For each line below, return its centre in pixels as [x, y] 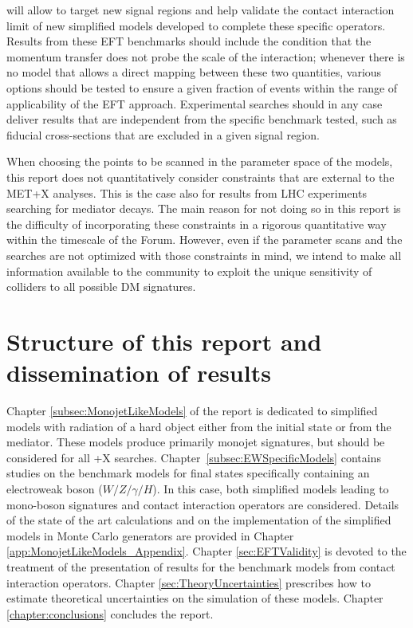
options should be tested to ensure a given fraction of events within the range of [202, 87]
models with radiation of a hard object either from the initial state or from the [199, 426]
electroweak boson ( [55, 488]
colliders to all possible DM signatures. [101, 287]
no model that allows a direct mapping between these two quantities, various [194, 72]
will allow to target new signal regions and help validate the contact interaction [201, 10]
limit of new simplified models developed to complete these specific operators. [196, 25]
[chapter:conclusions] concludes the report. [110, 613]
